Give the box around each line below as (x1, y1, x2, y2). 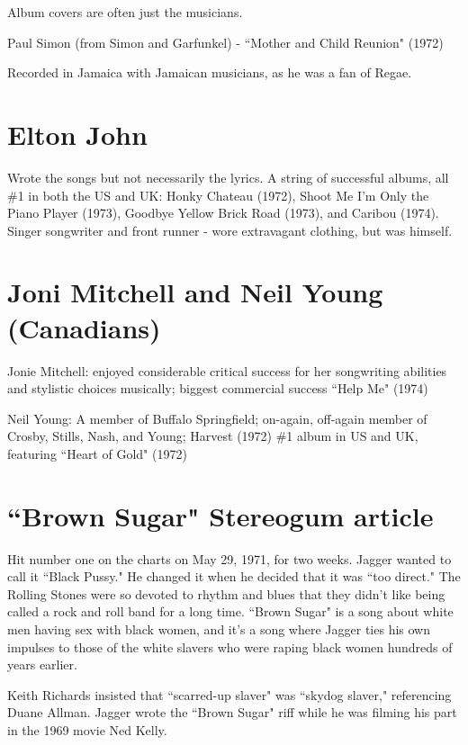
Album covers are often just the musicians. (7, 3, 243, 21)
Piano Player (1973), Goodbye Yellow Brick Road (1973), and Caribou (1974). (7, 203, 439, 222)
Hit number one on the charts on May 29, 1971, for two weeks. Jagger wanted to (7, 549, 452, 568)
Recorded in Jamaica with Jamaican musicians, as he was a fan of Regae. (7, 63, 412, 82)
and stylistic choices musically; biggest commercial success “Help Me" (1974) (7, 379, 428, 398)
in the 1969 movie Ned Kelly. (7, 721, 167, 740)
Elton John (7, 115, 148, 152)
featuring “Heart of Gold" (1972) (7, 444, 187, 462)
